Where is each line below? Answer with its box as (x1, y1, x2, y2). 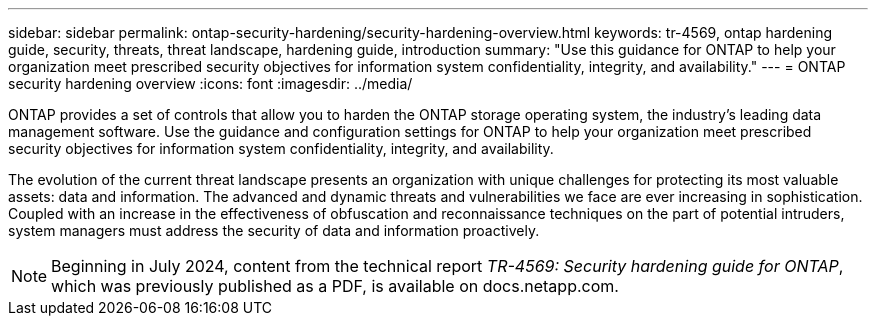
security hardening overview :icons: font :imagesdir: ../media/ (8, 75, 413, 92)
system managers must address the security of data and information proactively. (8, 222, 540, 239)
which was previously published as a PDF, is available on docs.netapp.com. (51, 276, 619, 296)
